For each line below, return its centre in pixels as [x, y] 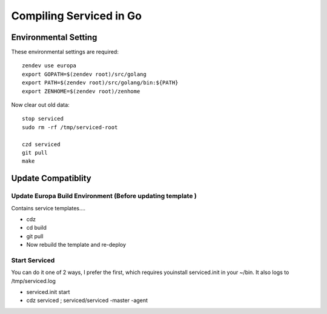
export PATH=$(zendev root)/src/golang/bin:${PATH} [100, 83]
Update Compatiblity [51, 179]
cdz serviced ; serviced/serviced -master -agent [87, 301]
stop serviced [43, 119]
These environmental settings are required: [65, 52]
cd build [36, 228]
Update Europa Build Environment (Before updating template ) [104, 196]
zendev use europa [49, 66]
